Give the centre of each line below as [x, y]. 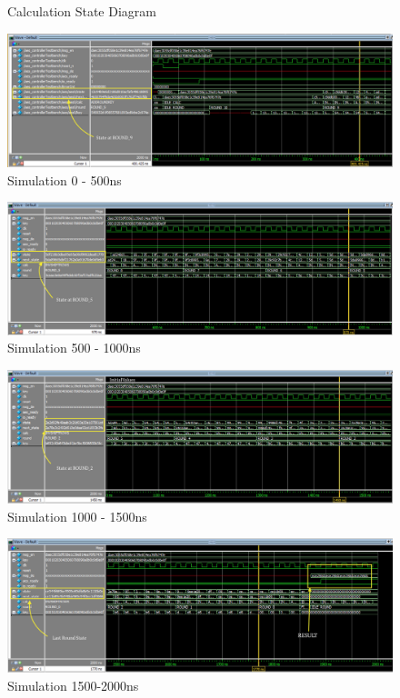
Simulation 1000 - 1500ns [77, 516]
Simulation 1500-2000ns [73, 685]
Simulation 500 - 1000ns [74, 348]
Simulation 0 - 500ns [65, 179]
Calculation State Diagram [82, 11]
